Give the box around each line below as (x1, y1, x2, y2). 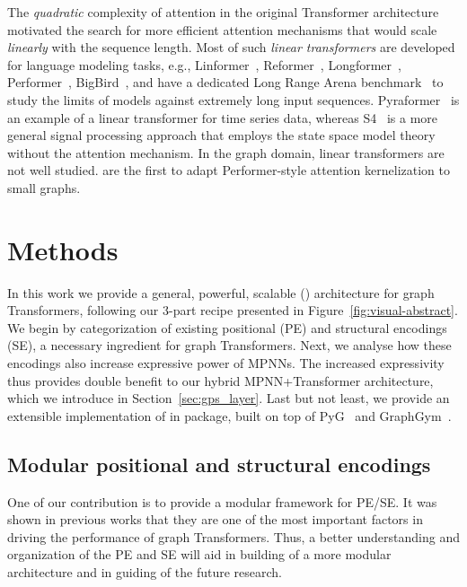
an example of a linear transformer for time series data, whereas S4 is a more (7, 108, 437, 127)
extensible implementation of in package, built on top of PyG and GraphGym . (7, 406, 452, 425)
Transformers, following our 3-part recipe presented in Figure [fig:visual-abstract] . (7, 301, 458, 320)
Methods (7, 231, 119, 267)
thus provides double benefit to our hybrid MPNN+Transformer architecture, (7, 371, 434, 390)
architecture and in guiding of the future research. (7, 562, 282, 581)
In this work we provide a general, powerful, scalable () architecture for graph (7, 283, 435, 302)
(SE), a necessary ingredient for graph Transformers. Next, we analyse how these (7, 336, 452, 355)
